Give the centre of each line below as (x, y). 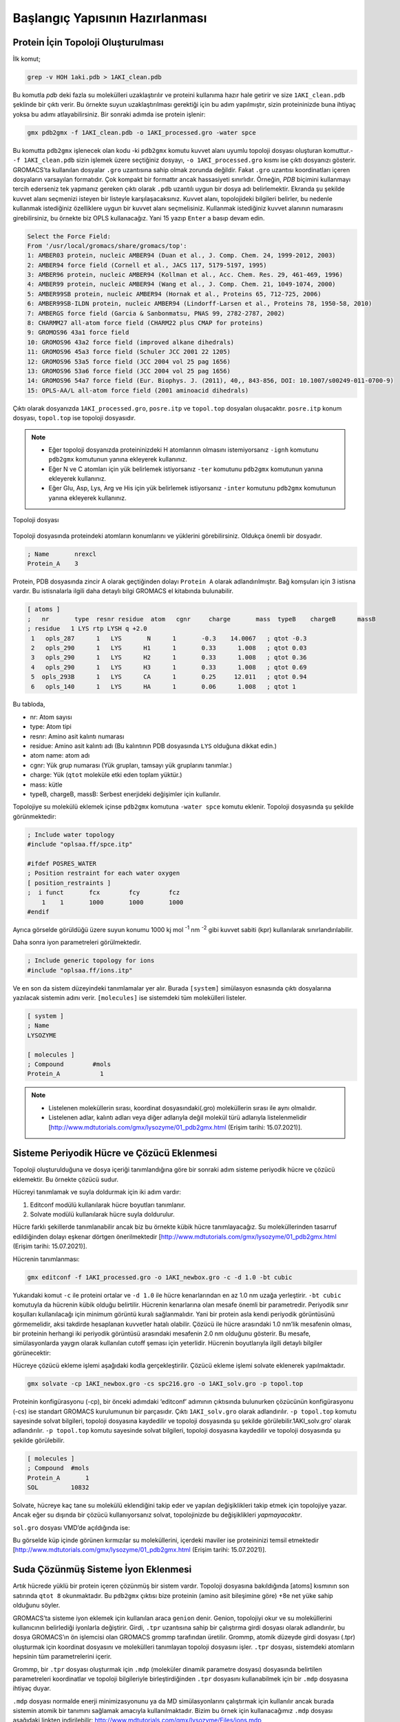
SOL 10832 (58, 1487)
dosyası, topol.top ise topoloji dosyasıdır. (74, 418)
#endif (38, 912)
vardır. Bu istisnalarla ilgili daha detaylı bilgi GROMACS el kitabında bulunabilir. (123, 591)
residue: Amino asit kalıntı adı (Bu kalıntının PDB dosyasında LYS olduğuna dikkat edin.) (153, 746)
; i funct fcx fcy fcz (104, 893)
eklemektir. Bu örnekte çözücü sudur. (66, 1179)
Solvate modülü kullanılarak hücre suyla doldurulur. (102, 1214)
